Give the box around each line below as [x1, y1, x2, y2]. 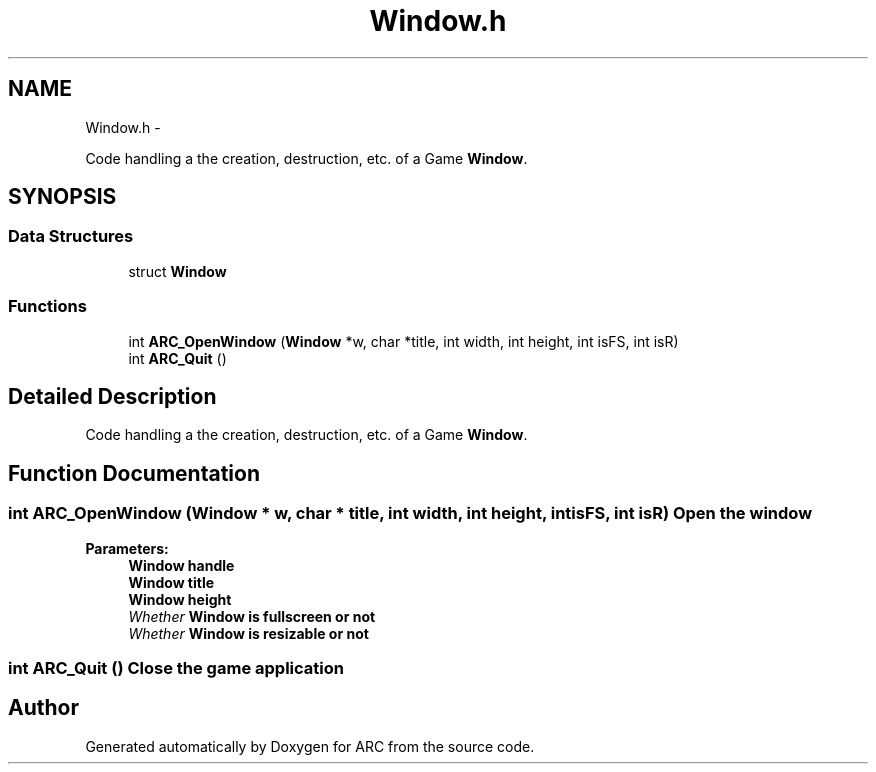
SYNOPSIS [8, 184, 117, 210]
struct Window [128, 262, 227, 280]
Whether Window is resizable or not [128, 624, 369, 642]
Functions [8, 296, 87, 317]
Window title [128, 573, 215, 591]
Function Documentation [8, 460, 260, 486]
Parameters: [85, 539, 169, 557]
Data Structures [8, 226, 134, 247]
